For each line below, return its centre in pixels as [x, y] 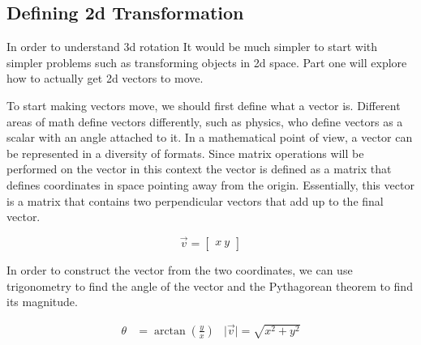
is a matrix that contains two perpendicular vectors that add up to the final [195, 200]
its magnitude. [42, 302]
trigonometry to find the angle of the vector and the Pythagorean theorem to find [210, 285]
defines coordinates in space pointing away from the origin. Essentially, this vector [210, 184]
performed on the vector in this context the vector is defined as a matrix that [199, 169]
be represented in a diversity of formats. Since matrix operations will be [185, 153]
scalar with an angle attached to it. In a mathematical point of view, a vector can [210, 137]
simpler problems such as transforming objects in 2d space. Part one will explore [207, 62]
